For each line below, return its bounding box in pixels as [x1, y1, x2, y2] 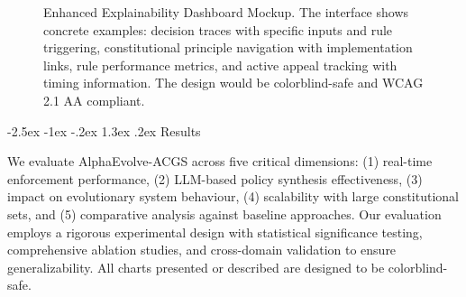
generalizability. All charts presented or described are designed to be [7, 257, 385, 276]
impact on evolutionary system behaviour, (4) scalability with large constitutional [7, 187, 459, 206]
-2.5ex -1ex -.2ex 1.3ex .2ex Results [7, 121, 201, 140]
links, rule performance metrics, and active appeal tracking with [43, 55, 397, 74]
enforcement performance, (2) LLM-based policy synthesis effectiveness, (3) [7, 169, 423, 188]
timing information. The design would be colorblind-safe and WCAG [43, 73, 424, 92]
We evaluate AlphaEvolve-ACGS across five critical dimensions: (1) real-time [7, 152, 433, 171]
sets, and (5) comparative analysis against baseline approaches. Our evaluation [7, 204, 442, 223]
